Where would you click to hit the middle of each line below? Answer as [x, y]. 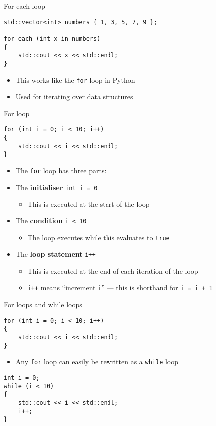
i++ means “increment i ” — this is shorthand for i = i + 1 [120, 288]
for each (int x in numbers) [52, 39]
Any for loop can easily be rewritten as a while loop [97, 361]
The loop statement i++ [55, 254]
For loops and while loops [43, 305]
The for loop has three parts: [61, 170]
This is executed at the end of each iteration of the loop [113, 271]
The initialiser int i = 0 [56, 187]
